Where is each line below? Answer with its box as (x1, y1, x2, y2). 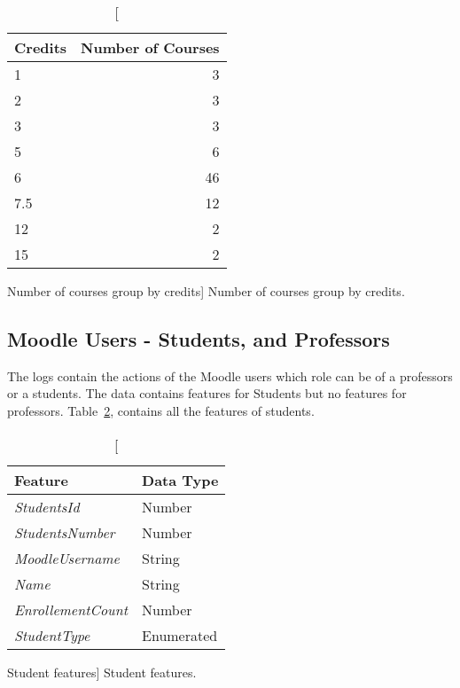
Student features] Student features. (7, 662, 197, 681)
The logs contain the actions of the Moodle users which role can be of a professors (7, 366, 453, 385)
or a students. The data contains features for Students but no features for (7, 384, 407, 403)
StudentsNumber (14, 521, 115, 543)
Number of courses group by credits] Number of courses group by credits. (7, 282, 405, 300)
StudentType (14, 624, 90, 645)
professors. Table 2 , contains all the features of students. (7, 401, 315, 419)
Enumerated (142, 624, 218, 645)
